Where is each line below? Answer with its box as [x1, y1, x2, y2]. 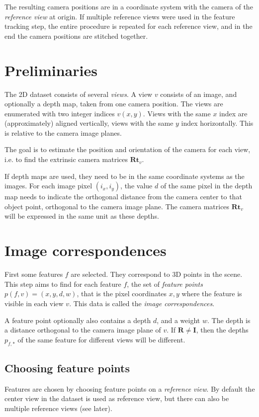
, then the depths [196, 325, 249, 335]
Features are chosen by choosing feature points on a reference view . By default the [4, 383, 255, 394]
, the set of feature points [127, 278, 203, 289]
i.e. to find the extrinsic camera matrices [4, 154, 128, 165]
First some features [4, 269, 63, 279]
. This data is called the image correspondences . [69, 298, 215, 308]
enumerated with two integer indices [4, 108, 115, 118]
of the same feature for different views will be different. [17, 334, 185, 344]
